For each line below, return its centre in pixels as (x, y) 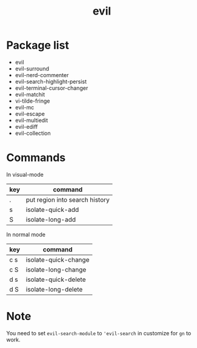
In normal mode (26, 234)
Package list (38, 45)
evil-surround (32, 69)
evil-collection (33, 133)
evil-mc (25, 107)
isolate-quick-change (58, 259)
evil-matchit (30, 94)
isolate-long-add (51, 219)
